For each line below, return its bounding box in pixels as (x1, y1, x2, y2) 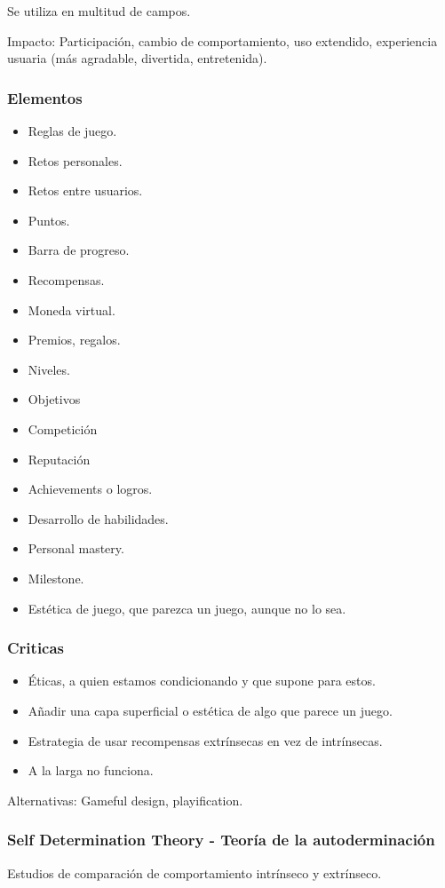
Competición (28, 419, 98, 438)
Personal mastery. (28, 539, 124, 558)
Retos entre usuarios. (28, 181, 143, 200)
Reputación (28, 449, 91, 468)
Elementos (7, 86, 83, 108)
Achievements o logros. (28, 480, 153, 498)
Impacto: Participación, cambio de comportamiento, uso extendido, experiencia (7, 31, 438, 50)
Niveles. (28, 360, 70, 378)
